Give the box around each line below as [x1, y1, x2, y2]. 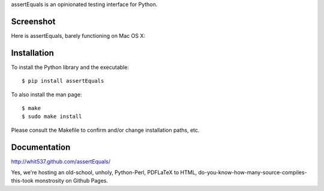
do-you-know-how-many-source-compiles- [198, 169, 307, 176]
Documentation [11, 142, 71, 152]
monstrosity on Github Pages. [34, 177, 108, 184]
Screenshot [11, 16, 56, 26]
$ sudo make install [22, 113, 82, 120]
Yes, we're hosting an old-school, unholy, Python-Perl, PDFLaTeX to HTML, [11, 169, 197, 176]
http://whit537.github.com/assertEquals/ [11, 157, 111, 165]
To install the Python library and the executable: [11, 63, 129, 71]
